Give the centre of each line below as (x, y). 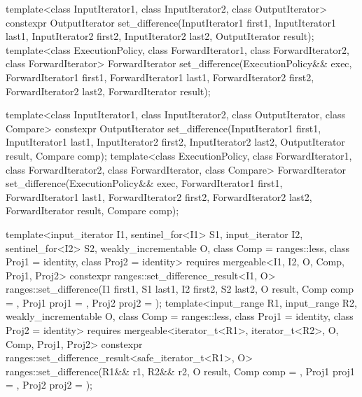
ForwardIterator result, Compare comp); (92, 210)
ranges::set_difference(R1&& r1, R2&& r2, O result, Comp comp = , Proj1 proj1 (180, 371)
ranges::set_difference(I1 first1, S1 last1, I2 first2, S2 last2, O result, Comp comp (180, 289)
